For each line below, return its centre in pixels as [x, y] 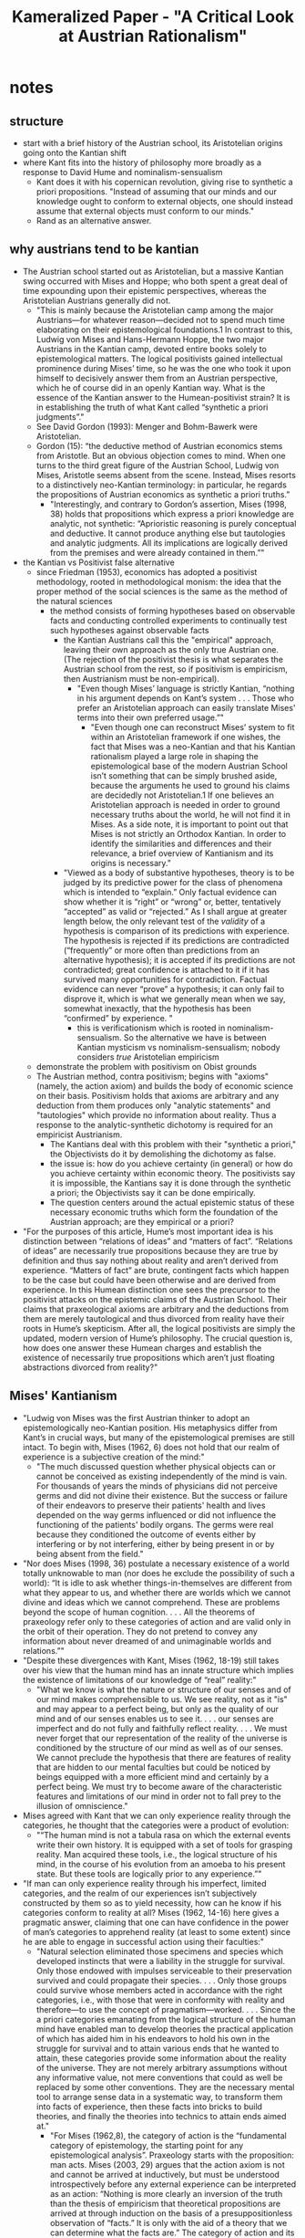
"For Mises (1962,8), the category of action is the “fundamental [168, 2135]
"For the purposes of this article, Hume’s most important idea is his [148, 1231]
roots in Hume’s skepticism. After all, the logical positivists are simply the [159, 1328]
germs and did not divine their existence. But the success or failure [162, 1495]
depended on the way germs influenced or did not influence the [156, 1515]
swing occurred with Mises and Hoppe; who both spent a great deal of [155, 281]
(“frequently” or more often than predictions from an [162, 950]
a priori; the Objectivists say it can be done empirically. [153, 1192]
